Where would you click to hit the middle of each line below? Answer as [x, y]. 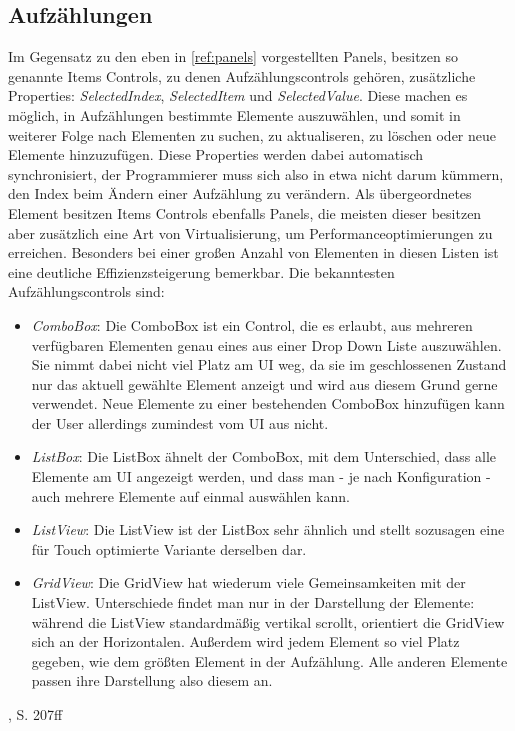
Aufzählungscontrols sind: [86, 291]
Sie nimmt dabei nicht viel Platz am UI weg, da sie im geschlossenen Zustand [269, 364]
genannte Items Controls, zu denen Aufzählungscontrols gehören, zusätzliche [242, 75]
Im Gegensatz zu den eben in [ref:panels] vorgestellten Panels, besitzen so [233, 56]
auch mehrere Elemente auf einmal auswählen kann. [190, 495]
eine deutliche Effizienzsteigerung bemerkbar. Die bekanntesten [201, 271]
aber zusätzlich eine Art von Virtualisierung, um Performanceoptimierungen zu [250, 232]
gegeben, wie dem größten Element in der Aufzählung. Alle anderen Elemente [269, 660]
